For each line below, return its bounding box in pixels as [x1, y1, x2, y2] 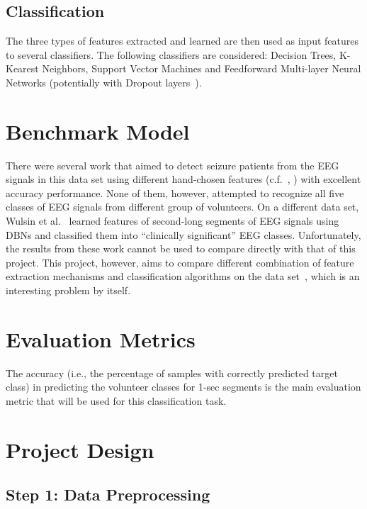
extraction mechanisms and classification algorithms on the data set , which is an [6, 269, 360, 284]
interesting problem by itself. [6, 283, 131, 298]
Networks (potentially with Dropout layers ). [6, 74, 202, 89]
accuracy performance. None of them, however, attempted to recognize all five [6, 185, 344, 200]
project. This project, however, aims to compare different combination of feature [6, 254, 354, 269]
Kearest [6, 61, 39, 76]
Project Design [6, 435, 154, 464]
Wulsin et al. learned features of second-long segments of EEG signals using [6, 213, 339, 228]
